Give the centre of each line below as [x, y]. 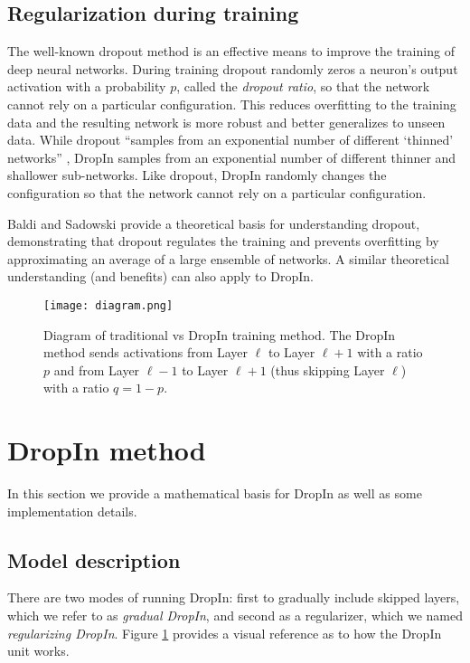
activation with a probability [87, 86]
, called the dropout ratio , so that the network [303, 86]
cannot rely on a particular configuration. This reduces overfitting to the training [232, 104]
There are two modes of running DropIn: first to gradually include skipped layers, [234, 597]
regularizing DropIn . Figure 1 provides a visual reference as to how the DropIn [225, 633]
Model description [94, 559]
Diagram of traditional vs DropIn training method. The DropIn [220, 334]
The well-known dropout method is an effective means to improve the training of [231, 51]
